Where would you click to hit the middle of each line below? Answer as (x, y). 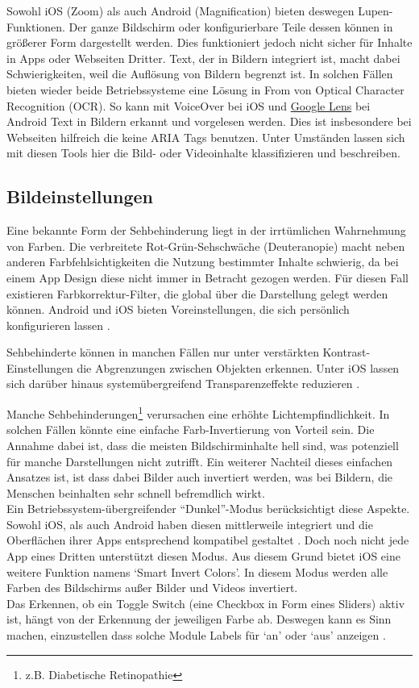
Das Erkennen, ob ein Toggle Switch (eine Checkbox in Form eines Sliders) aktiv (206, 603)
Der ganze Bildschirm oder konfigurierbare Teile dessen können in (231, 26)
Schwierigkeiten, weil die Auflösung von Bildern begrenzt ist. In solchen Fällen (200, 74)
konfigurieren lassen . (58, 325)
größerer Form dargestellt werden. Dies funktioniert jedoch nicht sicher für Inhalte (209, 42)
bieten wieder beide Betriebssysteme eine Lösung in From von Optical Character (205, 89)
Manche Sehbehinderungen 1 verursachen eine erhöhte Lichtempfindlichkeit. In (198, 413)
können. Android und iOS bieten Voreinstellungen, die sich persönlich (178, 309)
